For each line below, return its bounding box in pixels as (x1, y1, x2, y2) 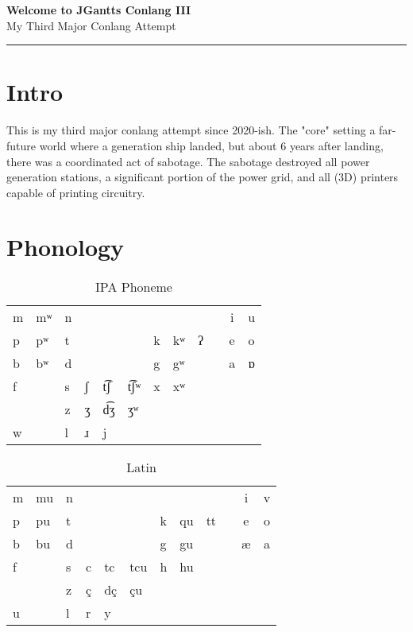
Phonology (6, 231, 125, 263)
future (6, 137, 37, 153)
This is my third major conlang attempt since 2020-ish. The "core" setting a (6, 122, 376, 138)
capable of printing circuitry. (6, 184, 145, 200)
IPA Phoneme (95, 277, 172, 297)
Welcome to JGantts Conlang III (6, 2, 191, 17)
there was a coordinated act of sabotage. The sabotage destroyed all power (6, 153, 370, 169)
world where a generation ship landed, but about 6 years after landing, (39, 137, 384, 153)
